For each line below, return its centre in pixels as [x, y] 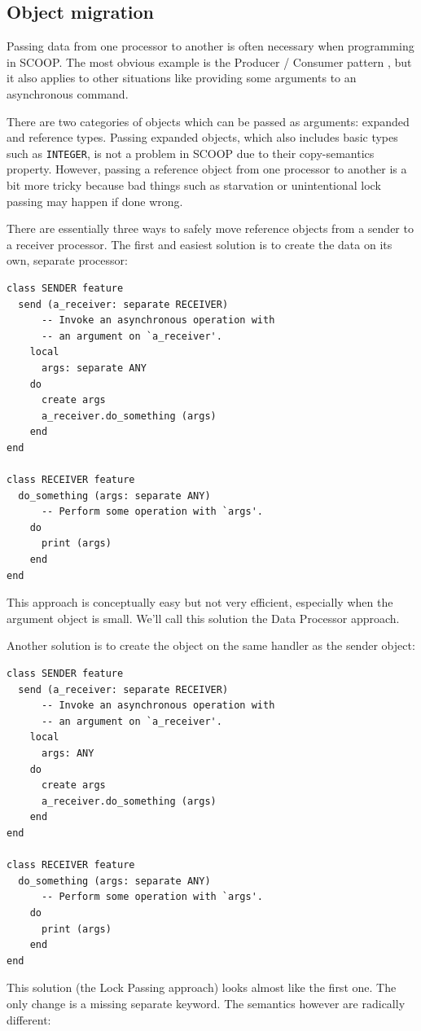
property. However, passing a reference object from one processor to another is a [207, 169]
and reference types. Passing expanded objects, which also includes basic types [202, 137]
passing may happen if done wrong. [95, 201]
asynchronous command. [68, 93]
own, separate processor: [67, 260]
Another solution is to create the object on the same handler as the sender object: [211, 645]
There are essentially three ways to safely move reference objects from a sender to [210, 228]
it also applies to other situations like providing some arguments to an [182, 78]
